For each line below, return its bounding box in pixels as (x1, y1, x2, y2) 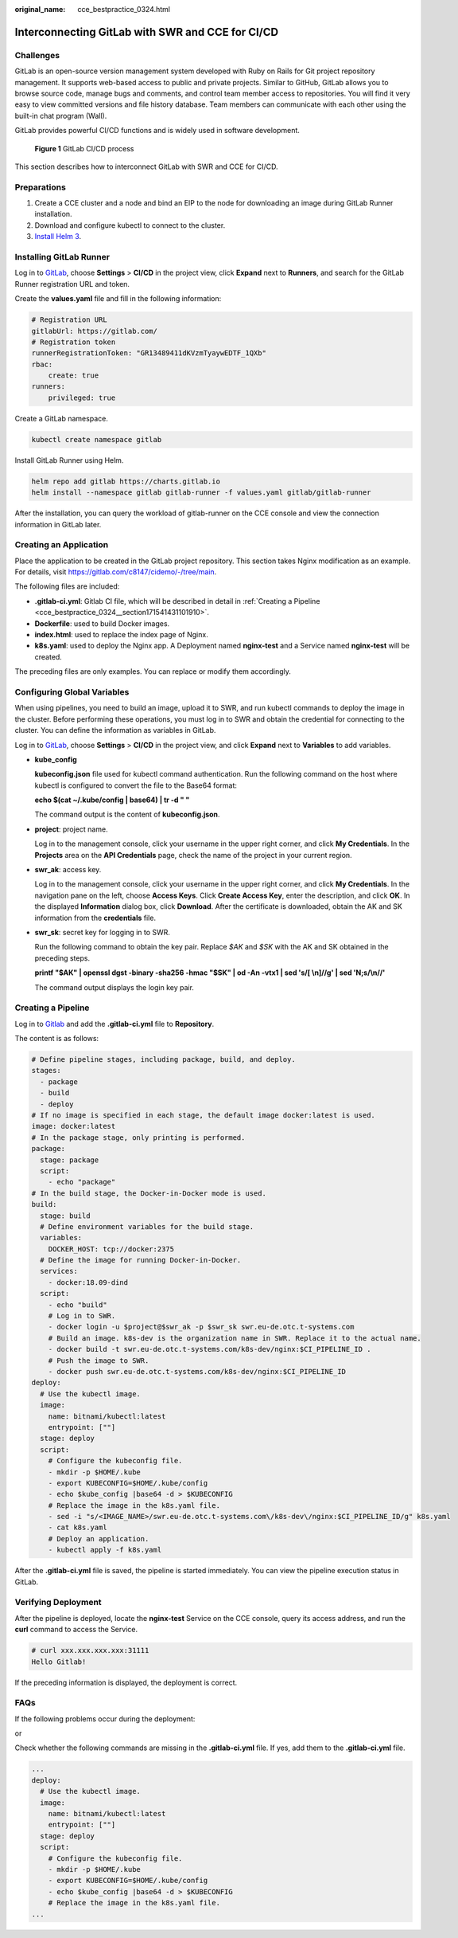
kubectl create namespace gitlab (31, 435, 162, 444)
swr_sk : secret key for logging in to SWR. (34, 927, 171, 937)
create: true (48, 371, 99, 380)
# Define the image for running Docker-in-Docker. (40, 1255, 242, 1265)
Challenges (14, 49, 60, 61)
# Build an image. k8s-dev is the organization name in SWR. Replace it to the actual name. (48, 1333, 421, 1342)
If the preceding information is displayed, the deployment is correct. (14, 1678, 238, 1687)
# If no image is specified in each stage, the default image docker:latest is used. (31, 1111, 375, 1120)
